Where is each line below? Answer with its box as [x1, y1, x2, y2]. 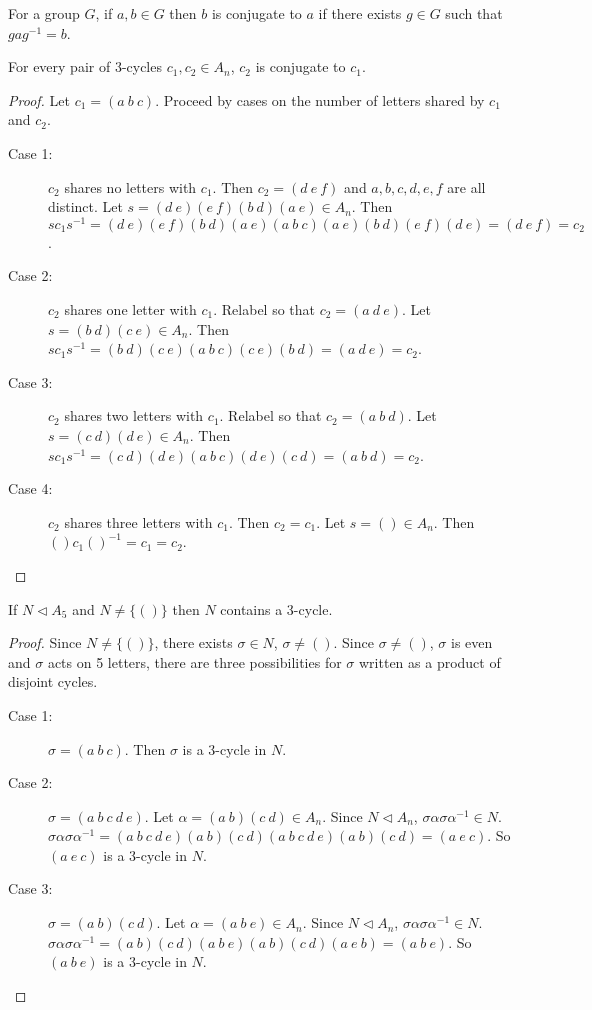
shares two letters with [64, 405, 204, 426]
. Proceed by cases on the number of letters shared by [155, 89, 485, 110]
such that [445, 3, 503, 23]
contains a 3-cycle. [220, 598, 333, 619]
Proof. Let [8, 89, 70, 110]
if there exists [318, 3, 402, 23]
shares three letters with [64, 511, 213, 532]
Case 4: [8, 478, 53, 499]
